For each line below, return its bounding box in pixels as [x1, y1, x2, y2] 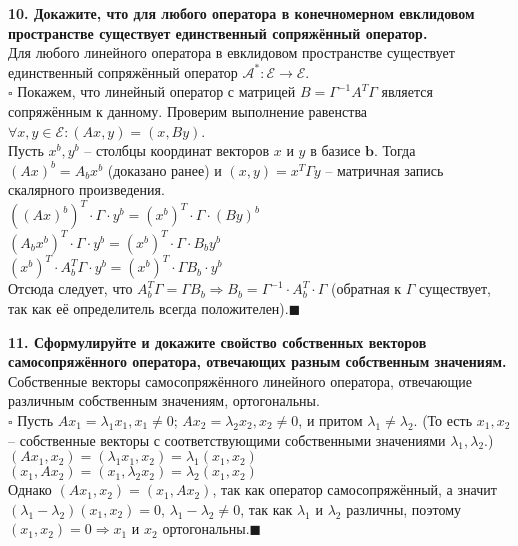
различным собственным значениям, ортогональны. [8, 390, 320, 411]
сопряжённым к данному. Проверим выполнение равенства [8, 100, 368, 121]
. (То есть [413, 410, 473, 430]
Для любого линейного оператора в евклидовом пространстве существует [8, 42, 455, 63]
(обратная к [330, 278, 402, 299]
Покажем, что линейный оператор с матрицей [17, 81, 296, 102]
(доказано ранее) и [107, 159, 222, 180]
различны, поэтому [346, 498, 462, 519]
